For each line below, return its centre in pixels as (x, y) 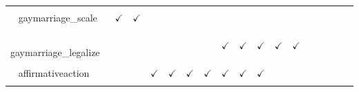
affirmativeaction (54, 72)
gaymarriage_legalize (55, 52)
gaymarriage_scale (58, 17)
